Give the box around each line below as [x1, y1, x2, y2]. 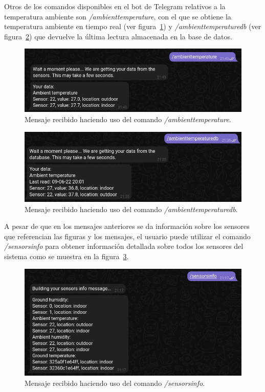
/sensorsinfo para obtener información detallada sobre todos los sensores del [4, 241, 244, 251]
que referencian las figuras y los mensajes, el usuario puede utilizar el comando [4, 230, 251, 241]
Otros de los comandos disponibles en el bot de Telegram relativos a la [4, 1, 226, 11]
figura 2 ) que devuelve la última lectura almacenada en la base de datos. [4, 31, 232, 41]
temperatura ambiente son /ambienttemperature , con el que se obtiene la [4, 11, 231, 21]
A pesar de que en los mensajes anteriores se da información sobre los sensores [4, 221, 250, 232]
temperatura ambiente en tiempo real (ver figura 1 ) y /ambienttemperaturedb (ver [4, 21, 261, 32]
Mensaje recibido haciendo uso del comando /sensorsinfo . [25, 377, 205, 388]
